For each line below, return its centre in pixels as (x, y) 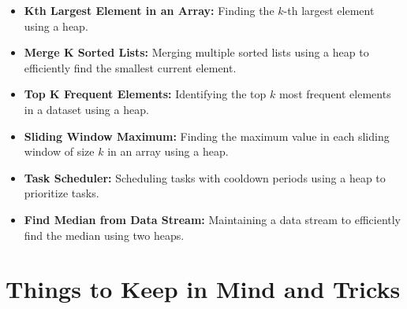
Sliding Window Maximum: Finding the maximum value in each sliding (207, 136)
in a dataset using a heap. (86, 109)
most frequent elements (335, 94)
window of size (59, 151)
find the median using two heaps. (104, 235)
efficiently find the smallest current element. (130, 67)
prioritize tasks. (62, 193)
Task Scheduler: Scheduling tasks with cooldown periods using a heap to (205, 177)
